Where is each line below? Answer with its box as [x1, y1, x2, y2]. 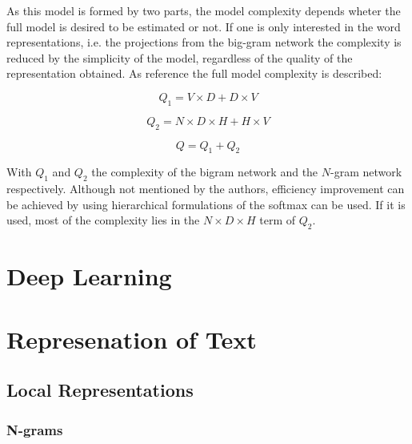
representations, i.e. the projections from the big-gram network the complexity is [6, 34, 402, 50]
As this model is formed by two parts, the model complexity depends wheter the [6, 2, 401, 18]
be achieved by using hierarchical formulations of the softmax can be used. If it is [6, 196, 406, 212]
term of [259, 212, 296, 228]
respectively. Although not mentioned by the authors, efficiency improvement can [6, 180, 405, 197]
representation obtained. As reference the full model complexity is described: [6, 65, 382, 82]
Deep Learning [6, 260, 172, 293]
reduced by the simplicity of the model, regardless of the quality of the [6, 49, 353, 66]
